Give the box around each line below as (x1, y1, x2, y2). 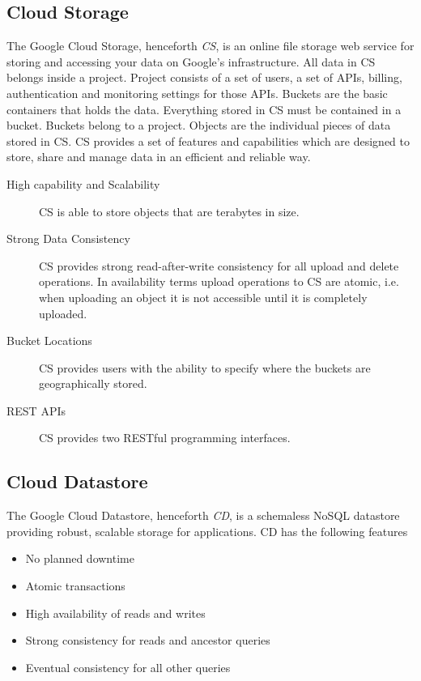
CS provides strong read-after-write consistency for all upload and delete (39, 257, 399, 274)
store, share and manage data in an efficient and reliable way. (6, 148, 311, 165)
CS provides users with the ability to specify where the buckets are (39, 359, 371, 376)
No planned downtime (25, 550, 134, 567)
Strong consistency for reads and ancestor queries (25, 632, 270, 649)
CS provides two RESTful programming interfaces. (39, 429, 291, 446)
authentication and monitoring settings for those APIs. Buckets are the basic (6, 84, 388, 101)
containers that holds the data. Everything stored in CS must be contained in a (6, 100, 402, 117)
